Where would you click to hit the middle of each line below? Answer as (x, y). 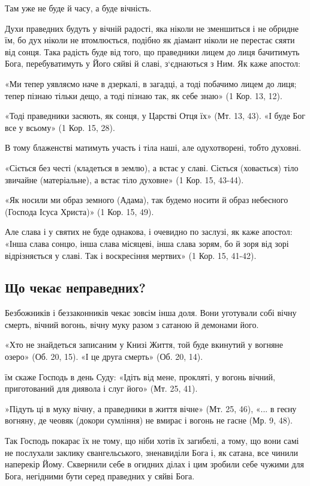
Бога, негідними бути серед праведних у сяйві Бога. (100, 475)
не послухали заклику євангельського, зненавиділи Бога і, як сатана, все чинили (151, 452)
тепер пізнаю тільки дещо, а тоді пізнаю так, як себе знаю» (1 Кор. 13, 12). (144, 95)
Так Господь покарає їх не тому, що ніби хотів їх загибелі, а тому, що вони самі (152, 441)
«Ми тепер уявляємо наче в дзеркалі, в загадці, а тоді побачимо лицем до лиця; (151, 83)
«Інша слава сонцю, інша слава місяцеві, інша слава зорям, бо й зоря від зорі (147, 243)
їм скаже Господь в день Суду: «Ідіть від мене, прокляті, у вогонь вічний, (140, 376)
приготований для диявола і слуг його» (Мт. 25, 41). (101, 388)
